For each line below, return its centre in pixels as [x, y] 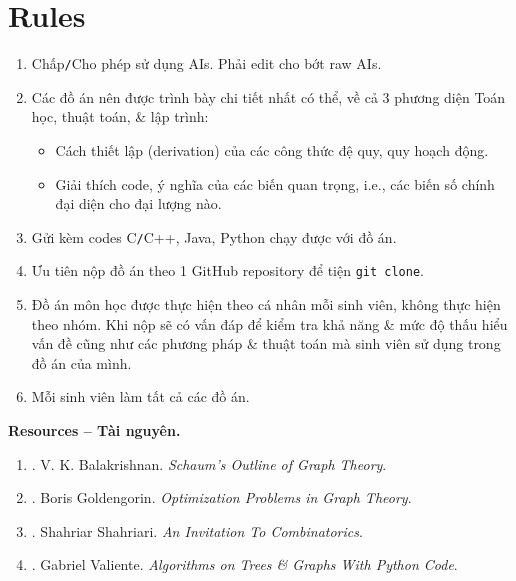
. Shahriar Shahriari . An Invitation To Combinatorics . [197, 530]
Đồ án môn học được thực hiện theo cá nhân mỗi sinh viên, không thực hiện [266, 304]
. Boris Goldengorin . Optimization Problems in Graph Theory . [221, 497]
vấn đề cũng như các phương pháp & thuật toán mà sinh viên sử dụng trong [266, 343]
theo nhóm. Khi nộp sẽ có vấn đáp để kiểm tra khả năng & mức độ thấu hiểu [269, 323]
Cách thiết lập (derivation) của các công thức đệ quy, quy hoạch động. [272, 149]
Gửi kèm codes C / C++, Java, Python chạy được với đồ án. [214, 236]
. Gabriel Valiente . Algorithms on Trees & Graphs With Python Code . [244, 564]
